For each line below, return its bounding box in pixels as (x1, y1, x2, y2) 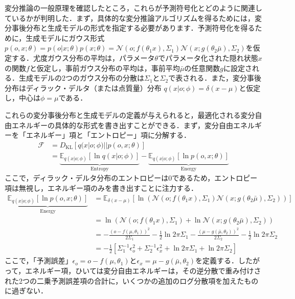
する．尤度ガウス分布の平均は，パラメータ (11, 52, 155, 63)
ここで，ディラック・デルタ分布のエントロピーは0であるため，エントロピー (5, 172, 258, 183)
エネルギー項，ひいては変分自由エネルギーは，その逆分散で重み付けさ (25, 265, 261, 276)
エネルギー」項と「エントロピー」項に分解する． (26, 130, 191, 140)
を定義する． (195, 255, 238, 266)
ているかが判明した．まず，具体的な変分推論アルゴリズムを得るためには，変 (5, 12, 262, 23)
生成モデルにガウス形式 (26, 32, 105, 43)
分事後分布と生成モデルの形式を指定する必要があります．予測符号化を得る (5, 22, 255, 33)
